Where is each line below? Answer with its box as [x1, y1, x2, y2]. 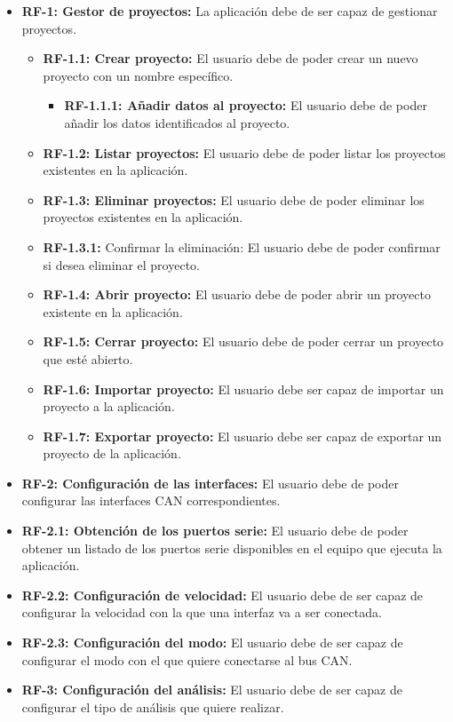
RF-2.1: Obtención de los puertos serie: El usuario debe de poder [21, 521, 409, 540]
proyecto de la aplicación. [43, 444, 181, 463]
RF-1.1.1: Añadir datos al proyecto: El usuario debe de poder [64, 96, 427, 115]
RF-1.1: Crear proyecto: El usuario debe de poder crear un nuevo [43, 49, 418, 67]
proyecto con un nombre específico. [43, 66, 234, 84]
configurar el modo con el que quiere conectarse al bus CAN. [21, 650, 353, 669]
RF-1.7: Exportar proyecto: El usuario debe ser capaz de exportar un [43, 426, 442, 445]
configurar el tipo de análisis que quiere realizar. [21, 697, 284, 716]
